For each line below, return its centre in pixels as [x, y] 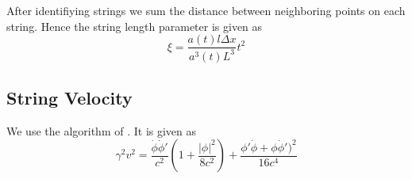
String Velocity [69, 97]
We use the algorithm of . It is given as [102, 130]
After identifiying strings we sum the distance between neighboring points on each [206, 10]
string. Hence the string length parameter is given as [135, 26]
